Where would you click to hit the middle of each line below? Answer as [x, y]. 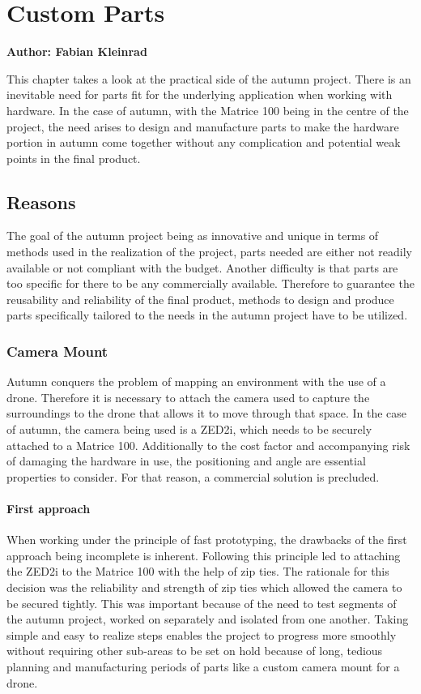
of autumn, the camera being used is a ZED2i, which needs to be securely [189, 429]
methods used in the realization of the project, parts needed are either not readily [209, 252]
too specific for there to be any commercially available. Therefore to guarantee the [210, 283]
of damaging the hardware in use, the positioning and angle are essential [186, 461]
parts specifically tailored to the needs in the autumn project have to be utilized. [207, 315]
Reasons [41, 201]
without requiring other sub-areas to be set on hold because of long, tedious [195, 651]
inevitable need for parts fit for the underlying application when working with [200, 94]
